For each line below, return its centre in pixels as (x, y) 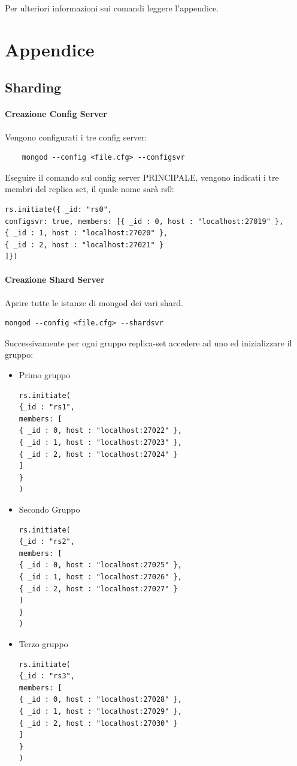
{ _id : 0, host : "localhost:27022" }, (100, 431)
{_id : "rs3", (47, 676)
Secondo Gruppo (49, 509)
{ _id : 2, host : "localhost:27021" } (84, 245)
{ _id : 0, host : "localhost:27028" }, (100, 700)
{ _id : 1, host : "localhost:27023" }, (100, 443)
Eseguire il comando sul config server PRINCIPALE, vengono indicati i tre (142, 177)
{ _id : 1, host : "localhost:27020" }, (87, 233)
